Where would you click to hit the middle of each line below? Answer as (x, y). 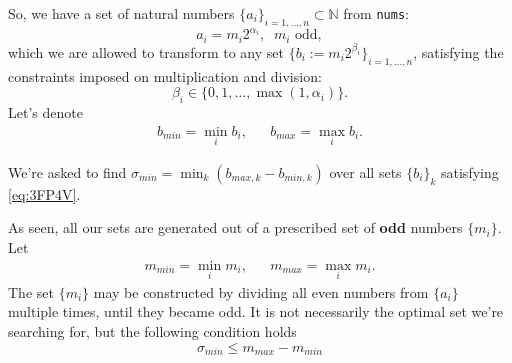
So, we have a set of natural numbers (121, 13)
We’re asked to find (67, 171)
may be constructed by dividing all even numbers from (261, 291)
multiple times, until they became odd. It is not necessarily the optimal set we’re (256, 311)
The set (31, 291)
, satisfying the (458, 51)
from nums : (376, 13)
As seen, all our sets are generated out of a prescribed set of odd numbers (235, 227)
